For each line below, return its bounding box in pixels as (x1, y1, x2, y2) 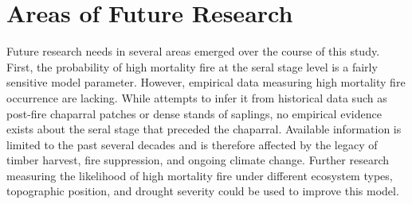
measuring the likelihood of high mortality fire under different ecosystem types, (6, 167, 393, 183)
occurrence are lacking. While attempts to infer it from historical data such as (6, 89, 387, 106)
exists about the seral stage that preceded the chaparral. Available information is (6, 121, 402, 137)
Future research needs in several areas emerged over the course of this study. (6, 43, 380, 60)
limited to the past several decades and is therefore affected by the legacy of (6, 136, 378, 152)
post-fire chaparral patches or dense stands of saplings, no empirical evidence (6, 105, 382, 121)
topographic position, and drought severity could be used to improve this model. (6, 183, 399, 199)
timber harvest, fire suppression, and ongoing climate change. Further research (6, 152, 390, 168)
